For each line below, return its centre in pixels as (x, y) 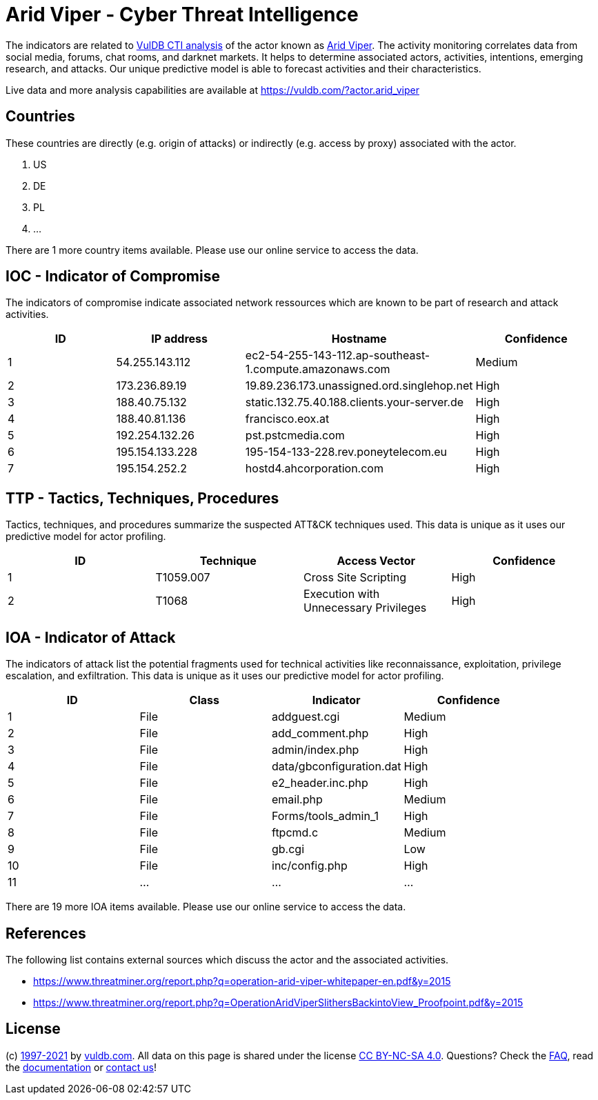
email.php (297, 800)
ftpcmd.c (295, 833)
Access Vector (376, 561)
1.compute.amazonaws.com (318, 369)
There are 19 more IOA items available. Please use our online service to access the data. (206, 907)
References (46, 933)
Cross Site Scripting (355, 578)
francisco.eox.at (287, 419)
